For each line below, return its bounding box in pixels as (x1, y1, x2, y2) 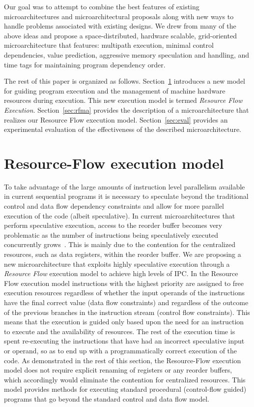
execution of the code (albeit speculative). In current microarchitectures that (4, 210, 235, 220)
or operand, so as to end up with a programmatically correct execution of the (4, 345, 237, 355)
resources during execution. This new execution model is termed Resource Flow (4, 95, 243, 105)
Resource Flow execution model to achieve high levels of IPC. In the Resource (4, 268, 238, 279)
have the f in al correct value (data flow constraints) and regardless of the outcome (4, 297, 249, 307)
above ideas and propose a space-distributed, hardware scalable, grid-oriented (4, 30, 237, 40)
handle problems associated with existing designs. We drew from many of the (4, 21, 236, 31)
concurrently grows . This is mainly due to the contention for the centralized (4, 239, 235, 250)
